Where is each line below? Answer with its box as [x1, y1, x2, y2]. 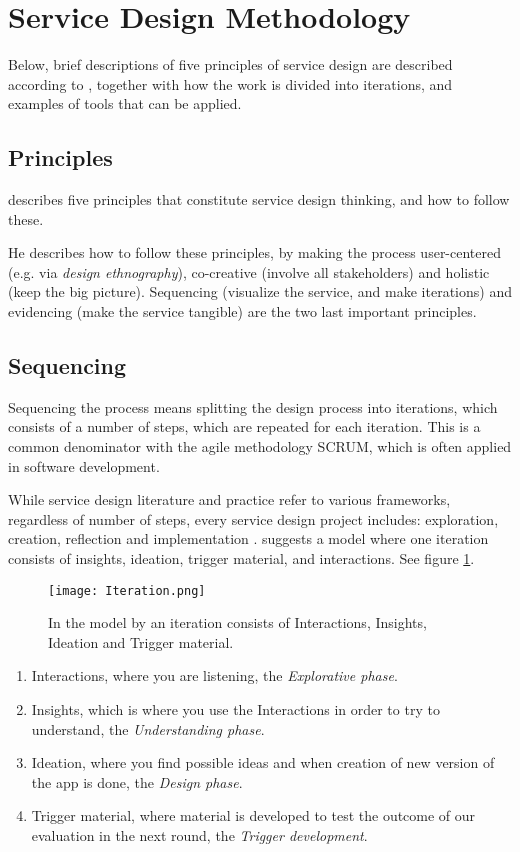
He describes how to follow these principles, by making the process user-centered [8, 242, 502, 263]
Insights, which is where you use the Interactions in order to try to [31, 699, 440, 720]
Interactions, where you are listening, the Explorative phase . [31, 665, 398, 686]
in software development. [8, 455, 160, 476]
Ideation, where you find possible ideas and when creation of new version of [31, 752, 495, 773]
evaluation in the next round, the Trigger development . [31, 825, 368, 846]
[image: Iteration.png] [48, 583, 206, 598]
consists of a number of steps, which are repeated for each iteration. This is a [8, 416, 481, 437]
